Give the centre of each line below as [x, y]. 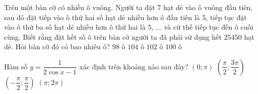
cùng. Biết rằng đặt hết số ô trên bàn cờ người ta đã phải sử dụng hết [113, 36]
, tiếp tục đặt [226, 17]
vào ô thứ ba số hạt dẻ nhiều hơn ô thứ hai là [75, 27]
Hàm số [16, 66]
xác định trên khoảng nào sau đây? [134, 66]
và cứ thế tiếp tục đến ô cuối [209, 27]
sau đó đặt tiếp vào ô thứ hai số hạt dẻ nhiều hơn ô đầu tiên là [102, 17]
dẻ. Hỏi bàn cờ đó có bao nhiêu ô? [57, 46]
